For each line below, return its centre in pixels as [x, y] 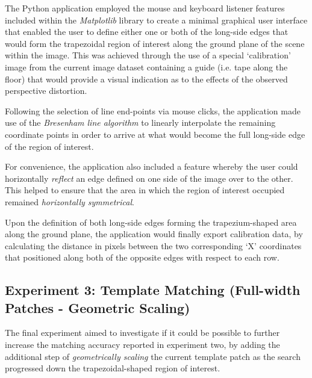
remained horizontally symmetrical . [70, 201]
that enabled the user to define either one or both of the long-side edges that [147, 32]
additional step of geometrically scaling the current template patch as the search [153, 356]
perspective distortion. [46, 91]
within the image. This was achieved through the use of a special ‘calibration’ [148, 55]
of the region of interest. [49, 146]
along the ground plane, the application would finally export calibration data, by [154, 234]
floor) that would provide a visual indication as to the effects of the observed [146, 79]
